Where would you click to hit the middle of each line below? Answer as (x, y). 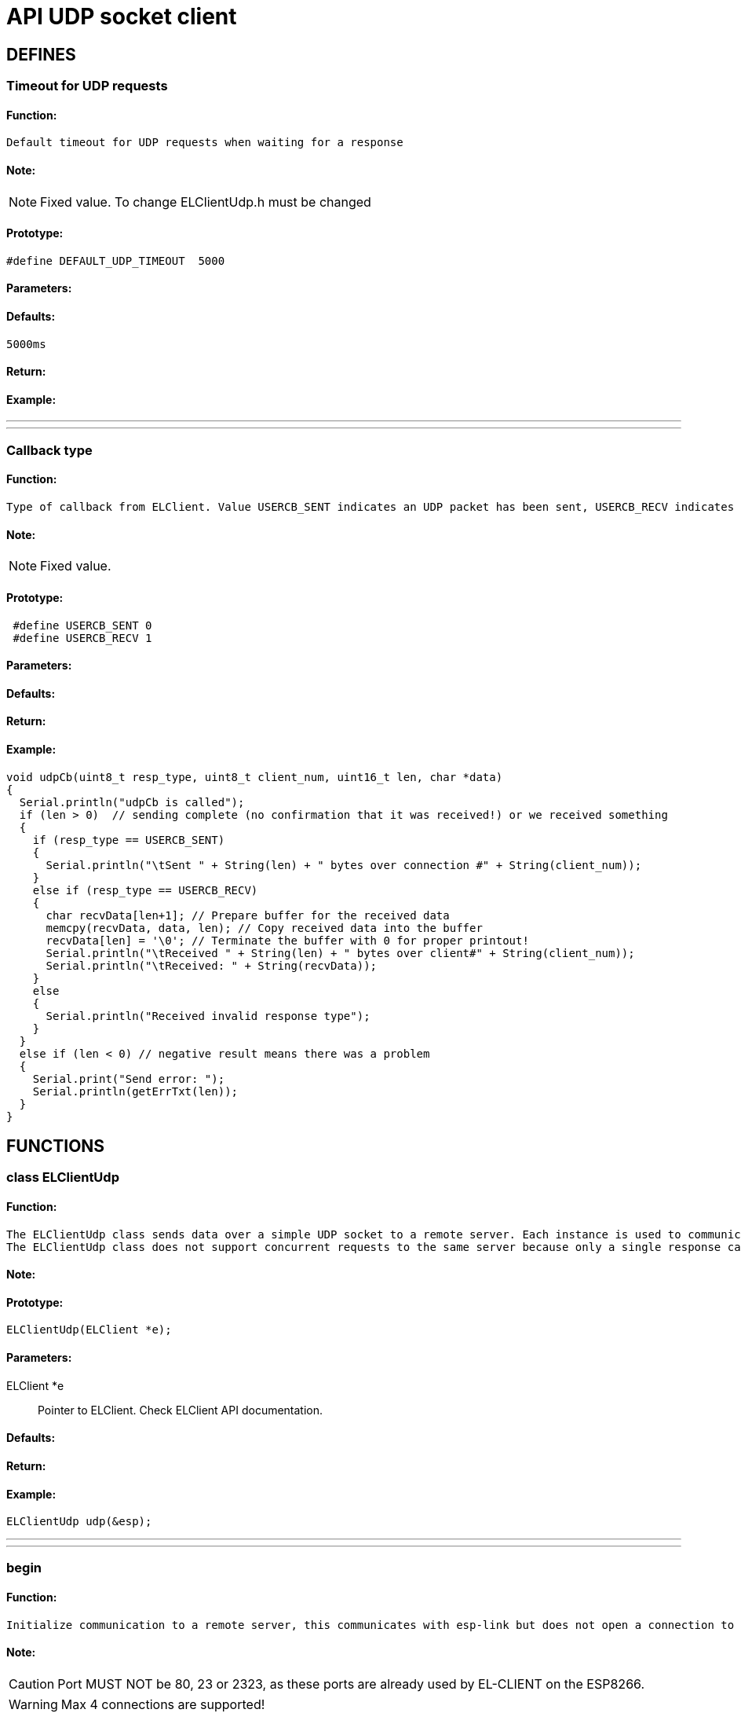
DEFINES (41, 54)
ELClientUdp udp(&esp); (79, 1522)
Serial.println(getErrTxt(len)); (135, 1091)
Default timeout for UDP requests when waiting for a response (205, 143)
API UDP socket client (122, 17)
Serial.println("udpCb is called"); (132, 802)
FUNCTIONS (56, 1146)
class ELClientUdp (63, 1177)
